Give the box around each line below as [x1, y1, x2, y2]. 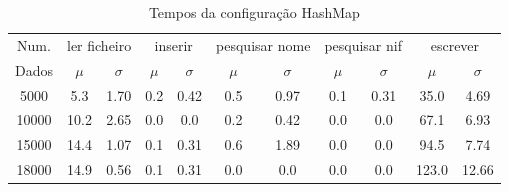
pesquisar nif [324, 34, 402, 55]
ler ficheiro [67, 34, 132, 55]
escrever [430, 34, 480, 55]
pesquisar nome [216, 34, 311, 55]
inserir [154, 34, 193, 55]
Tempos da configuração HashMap [148, 2, 360, 22]
